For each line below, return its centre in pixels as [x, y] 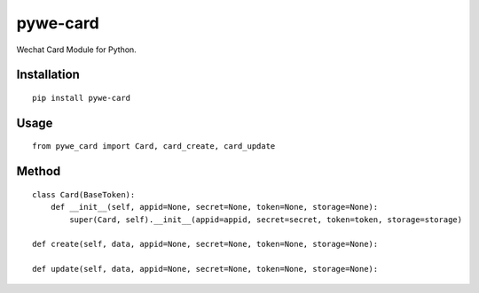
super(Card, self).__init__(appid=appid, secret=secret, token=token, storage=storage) [266, 220]
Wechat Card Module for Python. [76, 50]
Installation [48, 75]
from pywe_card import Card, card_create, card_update [154, 146]
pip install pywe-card [82, 98]
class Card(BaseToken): [84, 194]
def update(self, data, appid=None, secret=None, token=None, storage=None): [205, 269]
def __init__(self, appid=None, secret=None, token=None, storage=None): [214, 207]
